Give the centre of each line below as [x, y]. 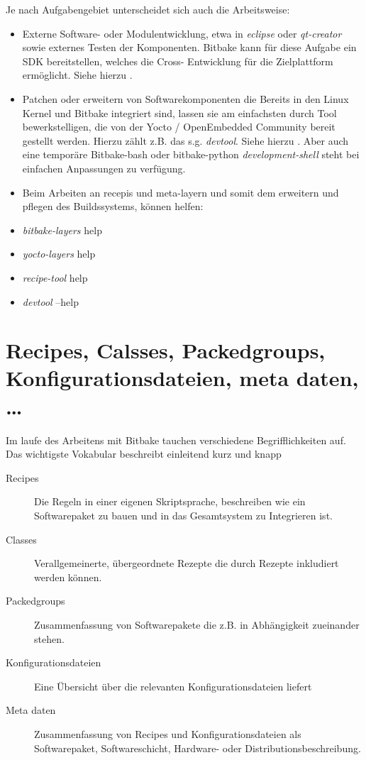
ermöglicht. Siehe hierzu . [77, 75]
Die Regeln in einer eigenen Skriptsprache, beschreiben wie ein [170, 501]
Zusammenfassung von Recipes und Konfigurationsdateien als [168, 733]
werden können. [68, 577]
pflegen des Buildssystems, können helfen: [113, 206]
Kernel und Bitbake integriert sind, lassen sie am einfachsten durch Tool [179, 112]
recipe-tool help [55, 277]
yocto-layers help [59, 254]
